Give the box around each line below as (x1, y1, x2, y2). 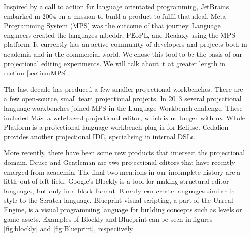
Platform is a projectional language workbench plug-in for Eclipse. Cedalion (4, 122, 229, 132)
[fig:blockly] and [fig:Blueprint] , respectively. (4, 223, 134, 234)
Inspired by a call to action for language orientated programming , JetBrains (4, 1, 229, 11)
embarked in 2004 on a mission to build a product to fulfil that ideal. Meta (4, 11, 226, 21)
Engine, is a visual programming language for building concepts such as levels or (4, 204, 242, 214)
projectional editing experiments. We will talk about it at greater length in (4, 58, 225, 68)
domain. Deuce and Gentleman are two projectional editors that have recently (4, 157, 235, 167)
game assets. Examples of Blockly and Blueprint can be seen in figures (4, 214, 213, 224)
